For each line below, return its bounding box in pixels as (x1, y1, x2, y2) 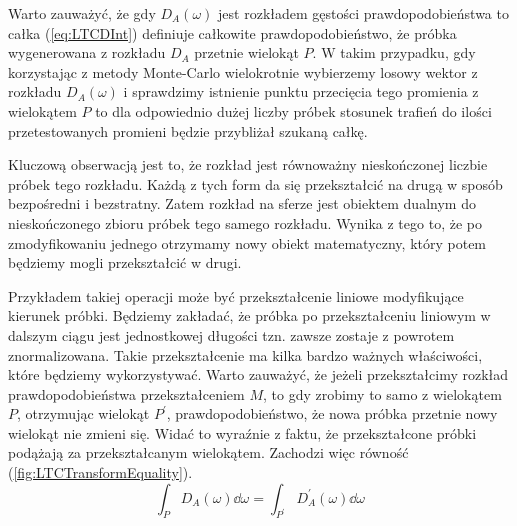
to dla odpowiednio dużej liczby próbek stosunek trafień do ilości (95, 100, 492, 121)
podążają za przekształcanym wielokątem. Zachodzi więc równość (8, 442, 409, 463)
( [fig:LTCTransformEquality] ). (8, 462, 193, 483)
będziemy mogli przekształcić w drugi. (8, 252, 242, 273)
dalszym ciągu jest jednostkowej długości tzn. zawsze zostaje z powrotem (8, 324, 455, 345)
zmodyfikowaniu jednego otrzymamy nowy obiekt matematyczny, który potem (8, 232, 487, 253)
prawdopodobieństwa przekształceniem (8, 383, 245, 404)
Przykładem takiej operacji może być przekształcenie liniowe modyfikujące (8, 285, 464, 306)
